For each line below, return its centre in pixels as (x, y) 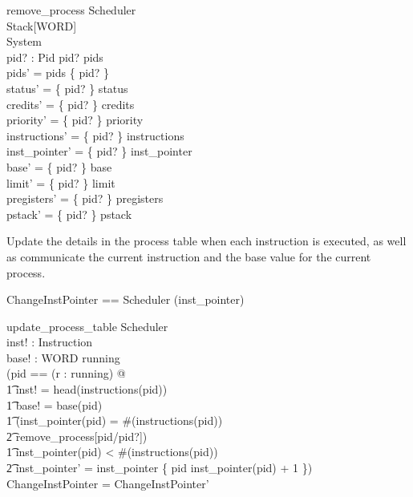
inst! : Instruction (50, 342)
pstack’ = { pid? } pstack (69, 214)
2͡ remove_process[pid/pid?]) (77, 436)
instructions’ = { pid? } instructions (95, 135)
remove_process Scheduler (71, 10)
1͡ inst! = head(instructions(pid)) (87, 389)
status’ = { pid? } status (67, 88)
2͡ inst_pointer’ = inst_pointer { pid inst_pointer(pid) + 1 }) (160, 468)
